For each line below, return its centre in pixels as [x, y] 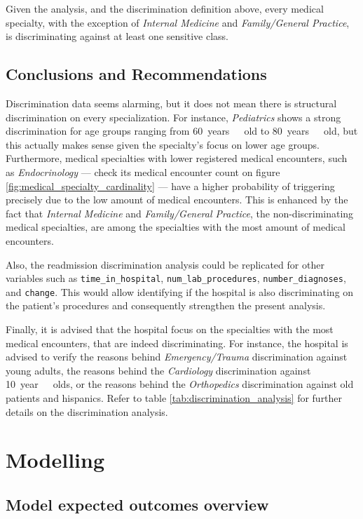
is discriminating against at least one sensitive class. [117, 36]
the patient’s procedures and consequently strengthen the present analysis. [166, 305]
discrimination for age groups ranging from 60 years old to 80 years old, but [182, 131]
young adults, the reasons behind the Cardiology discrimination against [158, 370]
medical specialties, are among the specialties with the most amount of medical [176, 227]
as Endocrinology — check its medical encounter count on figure [143, 171]
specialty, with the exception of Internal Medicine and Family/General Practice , [178, 22]
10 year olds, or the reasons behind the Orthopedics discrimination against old [180, 384]
